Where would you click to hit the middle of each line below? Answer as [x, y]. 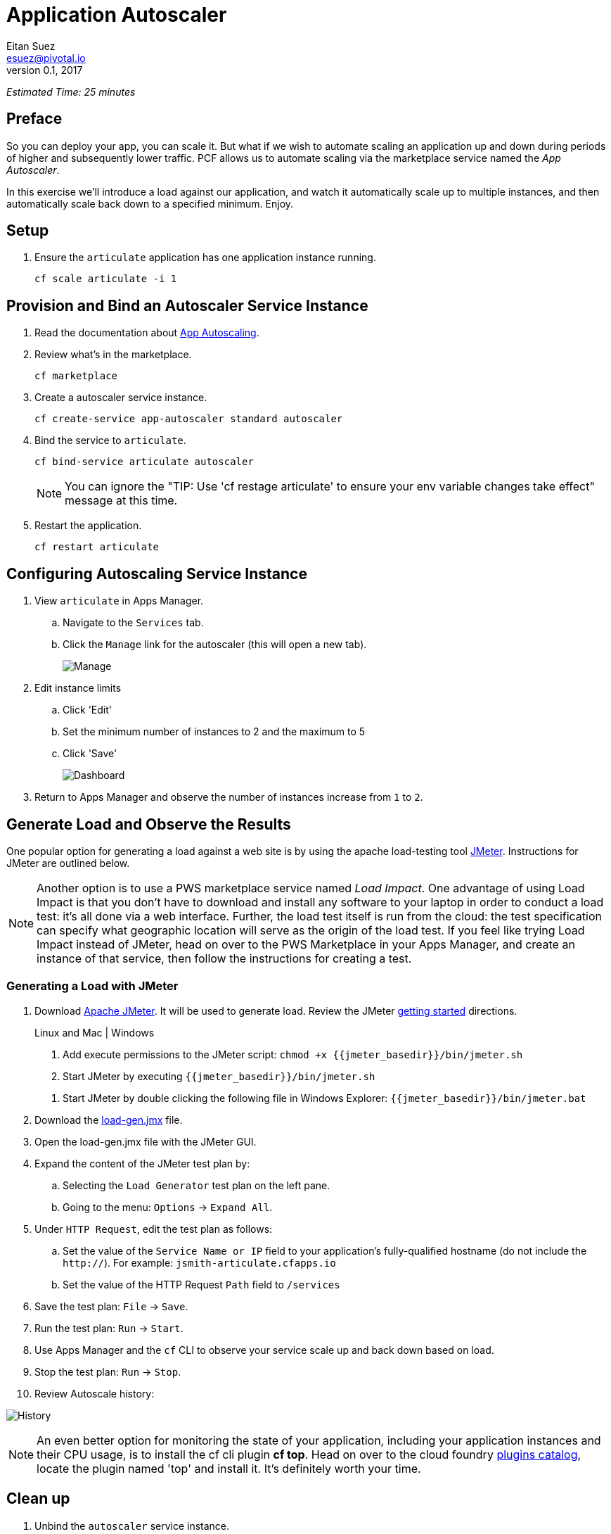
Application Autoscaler [117, 15]
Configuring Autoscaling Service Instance [157, 573]
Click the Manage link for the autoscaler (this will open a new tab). [215, 645]
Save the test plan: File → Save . [111, 1306]
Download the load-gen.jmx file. [109, 1120]
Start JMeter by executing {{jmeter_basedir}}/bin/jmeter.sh [219, 1076]
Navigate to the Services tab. [133, 623]
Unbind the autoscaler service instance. [132, 1526]
